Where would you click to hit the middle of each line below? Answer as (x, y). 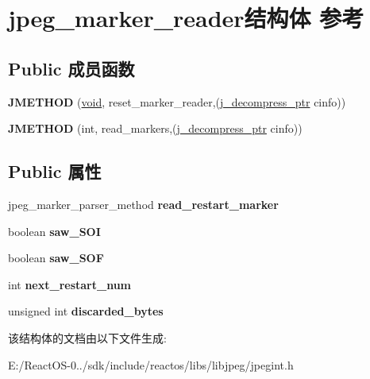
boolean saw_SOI (54, 231)
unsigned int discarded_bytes (86, 311)
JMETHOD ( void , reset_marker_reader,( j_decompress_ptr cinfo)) (177, 101)
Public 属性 (55, 171)
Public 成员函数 (71, 68)
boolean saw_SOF (56, 258)
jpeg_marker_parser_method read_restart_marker (143, 204)
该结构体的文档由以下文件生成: (87, 337)
